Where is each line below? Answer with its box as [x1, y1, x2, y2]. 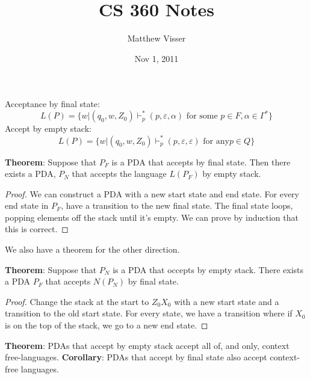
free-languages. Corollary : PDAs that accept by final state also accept [5, 351, 267, 363]
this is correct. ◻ [5, 223, 69, 235]
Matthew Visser [127, 32, 186, 45]
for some [186, 112, 218, 121]
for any [203, 137, 229, 146]
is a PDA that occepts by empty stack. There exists [113, 263, 304, 276]
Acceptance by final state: [5, 97, 100, 110]
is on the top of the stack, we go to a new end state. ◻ [5, 319, 208, 331]
